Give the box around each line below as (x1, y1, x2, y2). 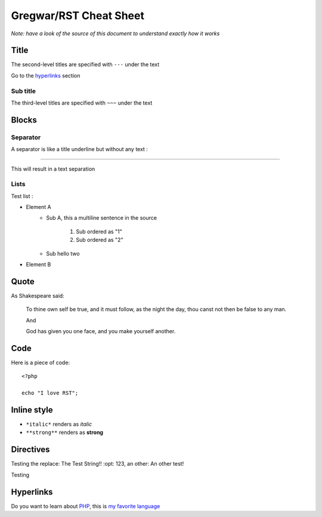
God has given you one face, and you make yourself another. (26, 328, 176, 335)
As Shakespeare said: (11, 292, 65, 299)
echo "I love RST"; (21, 390, 79, 396)
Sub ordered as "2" (76, 236, 123, 244)
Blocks (11, 115, 37, 125)
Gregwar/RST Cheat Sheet (11, 9, 144, 22)
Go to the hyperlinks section (11, 72, 80, 79)
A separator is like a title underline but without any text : (11, 146, 148, 153)
